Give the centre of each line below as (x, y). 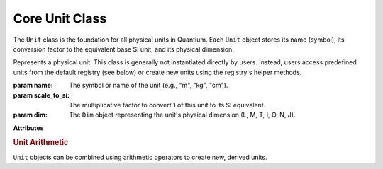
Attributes (28, 128)
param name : (33, 86)
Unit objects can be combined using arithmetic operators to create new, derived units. (140, 157)
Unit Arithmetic (41, 143)
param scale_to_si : (41, 95)
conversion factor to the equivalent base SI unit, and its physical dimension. (123, 49)
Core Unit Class (60, 18)
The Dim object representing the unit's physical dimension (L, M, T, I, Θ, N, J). (182, 115)
